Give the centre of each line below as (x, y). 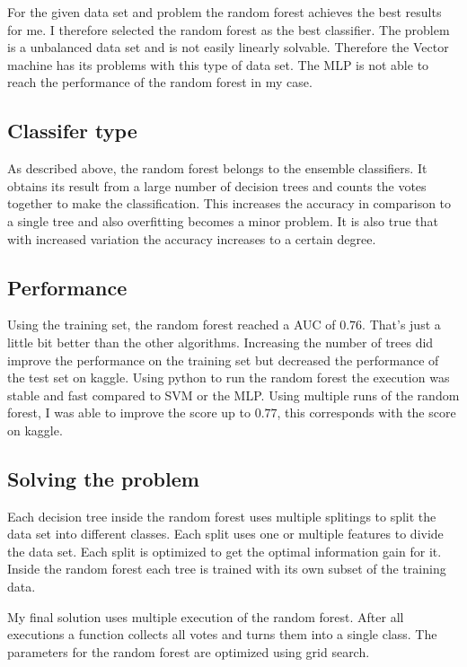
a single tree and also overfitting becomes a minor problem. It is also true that (223, 220)
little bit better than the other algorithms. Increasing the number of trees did (220, 342)
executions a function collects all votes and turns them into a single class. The (222, 634)
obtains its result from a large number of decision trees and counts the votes (217, 185)
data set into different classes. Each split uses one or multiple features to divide (225, 534)
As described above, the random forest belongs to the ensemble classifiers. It (217, 168)
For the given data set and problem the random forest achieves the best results (225, 12)
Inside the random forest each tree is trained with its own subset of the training (227, 569)
